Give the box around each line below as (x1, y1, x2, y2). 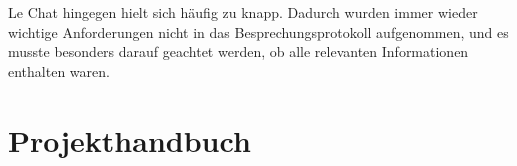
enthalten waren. (8, 60, 110, 81)
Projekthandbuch (8, 119, 251, 160)
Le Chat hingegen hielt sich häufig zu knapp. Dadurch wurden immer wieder (8, 2, 478, 22)
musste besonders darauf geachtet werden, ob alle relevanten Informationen (8, 41, 469, 62)
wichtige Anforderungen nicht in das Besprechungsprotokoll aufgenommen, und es (8, 21, 509, 42)
